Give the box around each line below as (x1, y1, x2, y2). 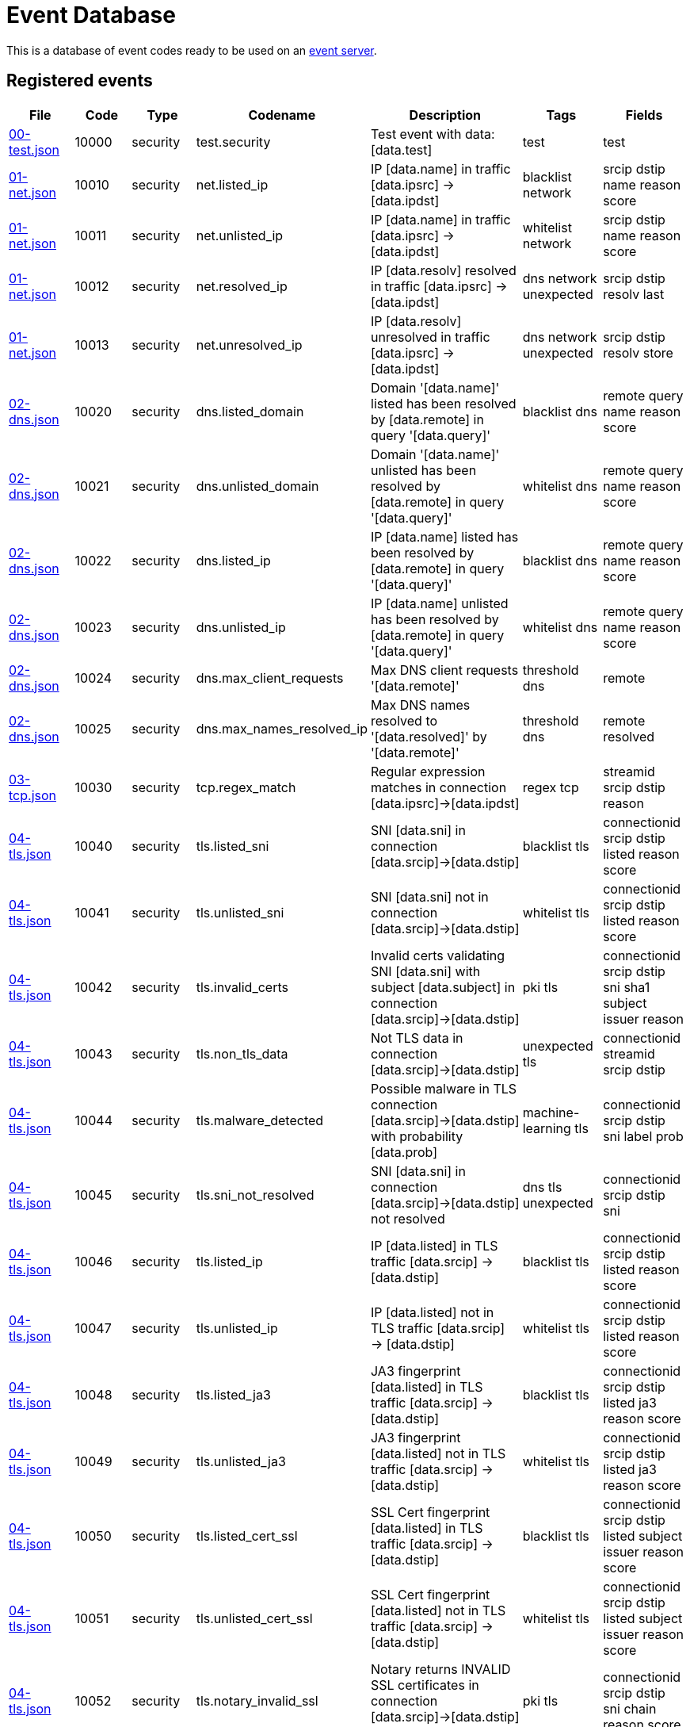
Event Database (6, 2, 176, 29)
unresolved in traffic (371, 328, 490, 345)
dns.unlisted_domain (196, 477, 319, 494)
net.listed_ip (196, 176, 269, 193)
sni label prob (603, 1128, 684, 1144)
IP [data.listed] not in (371, 1304, 494, 1320)
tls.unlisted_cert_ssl (196, 1610, 313, 1626)
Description (409, 106, 482, 123)
